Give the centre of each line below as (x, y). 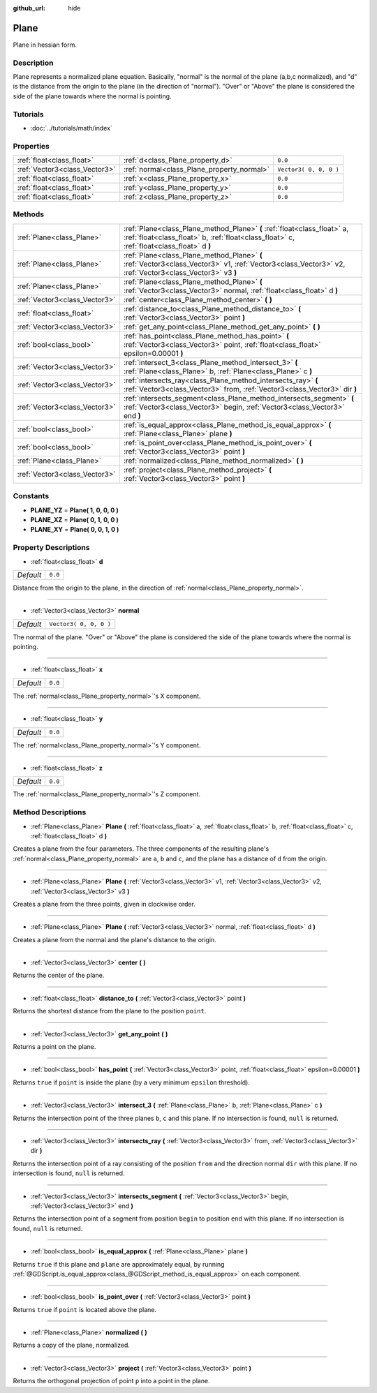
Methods (29, 214)
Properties (31, 146)
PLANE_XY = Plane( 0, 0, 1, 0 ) (75, 530)
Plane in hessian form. (45, 45)
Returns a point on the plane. (54, 1047)
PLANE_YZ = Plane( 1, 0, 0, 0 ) (74, 510)
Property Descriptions (51, 548)
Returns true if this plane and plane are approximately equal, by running (119, 1264)
